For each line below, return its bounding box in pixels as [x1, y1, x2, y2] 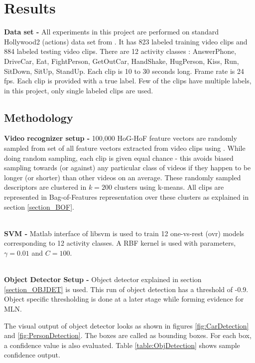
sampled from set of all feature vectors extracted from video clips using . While [4, 143, 246, 153]
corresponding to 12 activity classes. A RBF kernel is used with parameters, [4, 238, 236, 248]
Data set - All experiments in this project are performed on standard [4, 26, 219, 37]
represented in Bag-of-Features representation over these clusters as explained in [4, 192, 249, 202]
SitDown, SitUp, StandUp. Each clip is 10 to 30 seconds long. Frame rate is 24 [4, 65, 245, 76]
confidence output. [4, 350, 60, 360]
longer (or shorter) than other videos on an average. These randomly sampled [4, 172, 241, 182]
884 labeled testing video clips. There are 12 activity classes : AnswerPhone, [4, 46, 237, 56]
